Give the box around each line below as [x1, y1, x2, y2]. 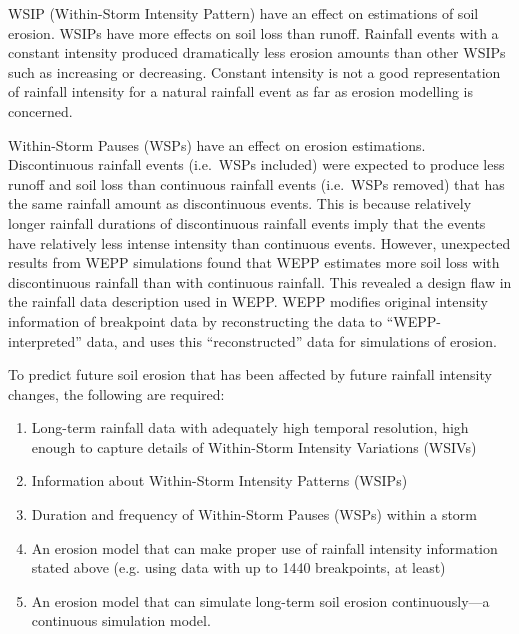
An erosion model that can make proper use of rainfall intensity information [31, 537, 498, 558]
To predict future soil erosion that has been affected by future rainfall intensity [8, 364, 492, 385]
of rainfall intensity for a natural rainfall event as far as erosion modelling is [8, 81, 473, 102]
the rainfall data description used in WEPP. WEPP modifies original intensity [8, 291, 489, 312]
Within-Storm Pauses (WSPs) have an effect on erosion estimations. [8, 134, 426, 155]
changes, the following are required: [8, 383, 225, 404]
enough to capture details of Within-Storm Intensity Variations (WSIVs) [31, 436, 477, 457]
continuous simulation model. [31, 610, 211, 631]
